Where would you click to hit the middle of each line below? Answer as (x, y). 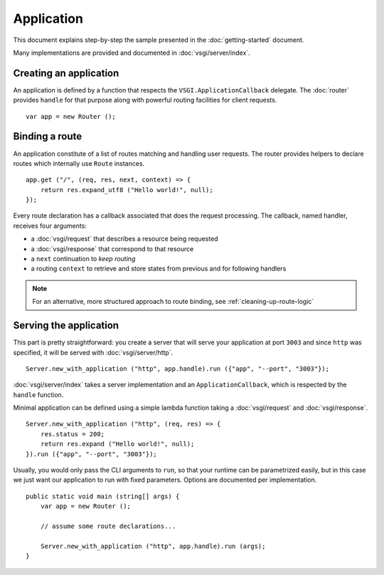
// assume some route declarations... (108, 526)
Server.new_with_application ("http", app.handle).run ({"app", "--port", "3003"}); (178, 369)
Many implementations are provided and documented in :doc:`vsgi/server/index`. (132, 53)
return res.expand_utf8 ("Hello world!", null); (127, 190)
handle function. (38, 394)
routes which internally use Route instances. (79, 163)
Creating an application (66, 73)
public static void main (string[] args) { (103, 496)
